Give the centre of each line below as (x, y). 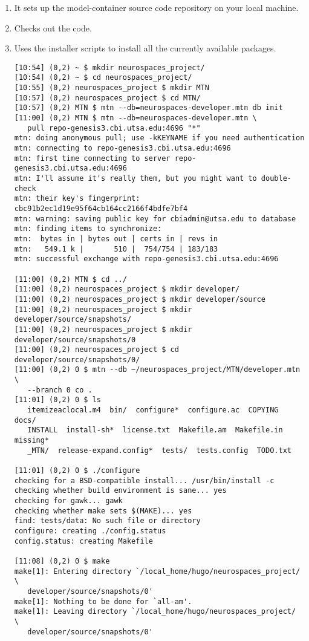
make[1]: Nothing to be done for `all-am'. (103, 601)
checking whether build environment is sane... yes (120, 491)
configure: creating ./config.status (90, 531)
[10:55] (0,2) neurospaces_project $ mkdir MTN (112, 88)
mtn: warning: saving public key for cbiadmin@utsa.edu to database (155, 219)
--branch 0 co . (60, 390)
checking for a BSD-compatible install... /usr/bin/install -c (144, 480)
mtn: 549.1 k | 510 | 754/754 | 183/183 (116, 249)
